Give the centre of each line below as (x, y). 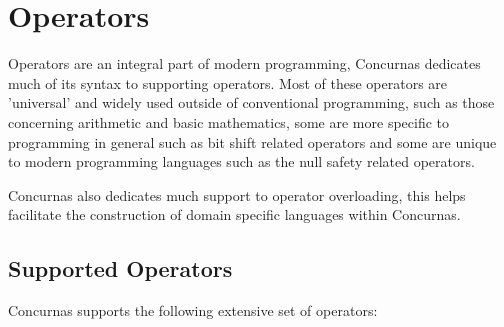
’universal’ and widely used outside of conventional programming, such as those (251, 102)
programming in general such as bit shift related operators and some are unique (252, 141)
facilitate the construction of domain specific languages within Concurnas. (234, 214)
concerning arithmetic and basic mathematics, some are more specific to (229, 121)
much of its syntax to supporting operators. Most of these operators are (228, 82)
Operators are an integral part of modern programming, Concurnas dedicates (244, 63)
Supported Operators (120, 268)
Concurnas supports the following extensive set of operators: (193, 310)
